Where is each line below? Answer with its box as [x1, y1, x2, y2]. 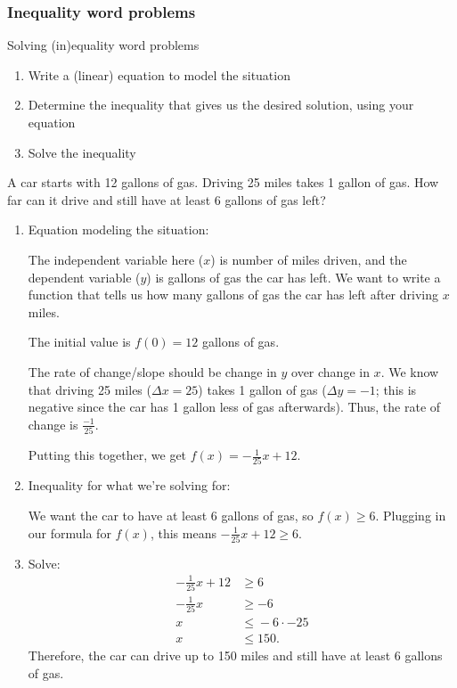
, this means [150, 523, 216, 542]
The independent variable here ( [28, 250, 204, 268]
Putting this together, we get [28, 446, 187, 464]
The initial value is [28, 332, 131, 351]
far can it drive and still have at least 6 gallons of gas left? [7, 190, 326, 209]
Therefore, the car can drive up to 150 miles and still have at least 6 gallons [28, 646, 443, 665]
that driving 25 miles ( [28, 380, 151, 398]
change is [28, 414, 78, 433]
